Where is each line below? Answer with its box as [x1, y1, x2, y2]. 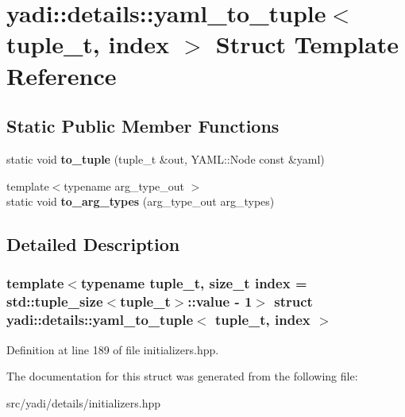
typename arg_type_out [64, 177, 185, 194]
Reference [6, 59, 117, 91]
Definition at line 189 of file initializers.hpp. [6, 341, 219, 357]
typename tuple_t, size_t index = [80, 273, 307, 293]
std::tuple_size [6, 292, 103, 311]
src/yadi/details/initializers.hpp [6, 394, 161, 411]
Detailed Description [6, 232, 180, 257]
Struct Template [215, 28, 399, 60]
